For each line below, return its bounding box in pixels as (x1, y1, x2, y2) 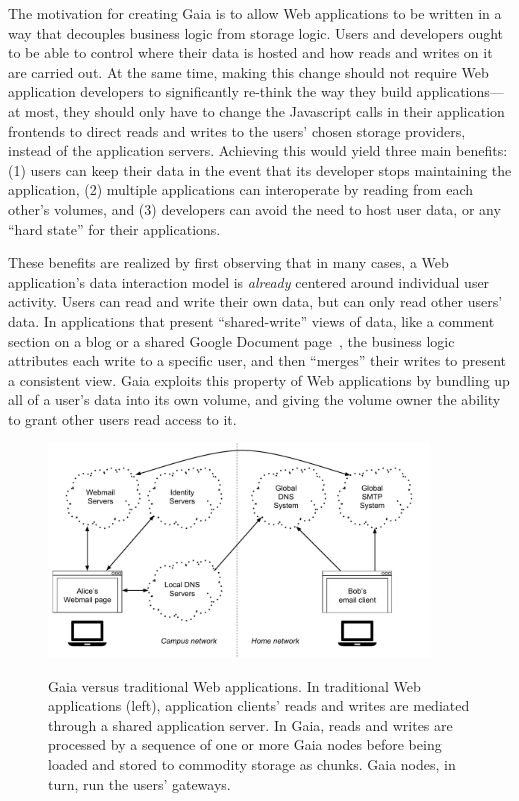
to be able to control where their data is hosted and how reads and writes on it (8, 42, 493, 63)
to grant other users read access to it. (8, 408, 237, 429)
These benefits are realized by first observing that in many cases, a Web (8, 252, 449, 273)
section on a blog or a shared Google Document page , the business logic (8, 330, 455, 351)
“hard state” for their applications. (8, 218, 221, 239)
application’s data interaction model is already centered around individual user (8, 271, 490, 292)
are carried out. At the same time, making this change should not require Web (8, 61, 489, 82)
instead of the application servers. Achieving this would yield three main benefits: (8, 140, 508, 161)
